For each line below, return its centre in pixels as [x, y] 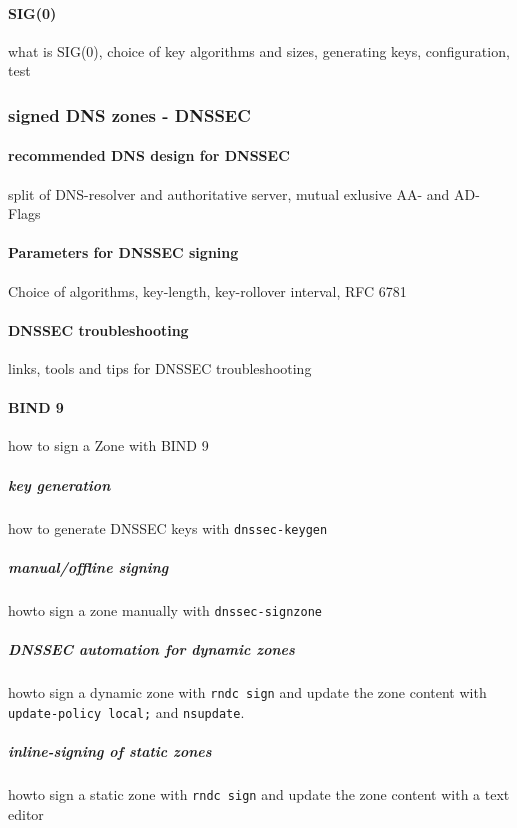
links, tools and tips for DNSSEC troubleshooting [160, 368]
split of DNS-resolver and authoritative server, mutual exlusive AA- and [229, 193]
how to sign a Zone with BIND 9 [108, 445]
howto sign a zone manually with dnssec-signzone [165, 609]
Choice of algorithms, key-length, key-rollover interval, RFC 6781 [207, 290]
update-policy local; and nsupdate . [126, 711]
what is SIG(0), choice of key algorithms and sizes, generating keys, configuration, [259, 50]
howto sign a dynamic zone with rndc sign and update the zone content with [247, 691]
